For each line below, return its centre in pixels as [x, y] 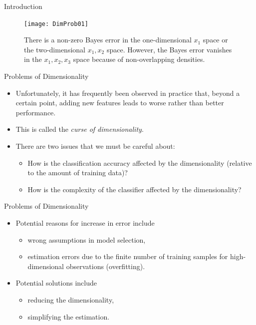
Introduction [23, 6]
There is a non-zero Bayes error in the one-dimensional [108, 40]
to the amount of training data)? [78, 172]
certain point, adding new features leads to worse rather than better [120, 103]
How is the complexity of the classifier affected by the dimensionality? [134, 189]
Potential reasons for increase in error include [85, 222]
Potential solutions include [56, 283]
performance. [36, 112]
